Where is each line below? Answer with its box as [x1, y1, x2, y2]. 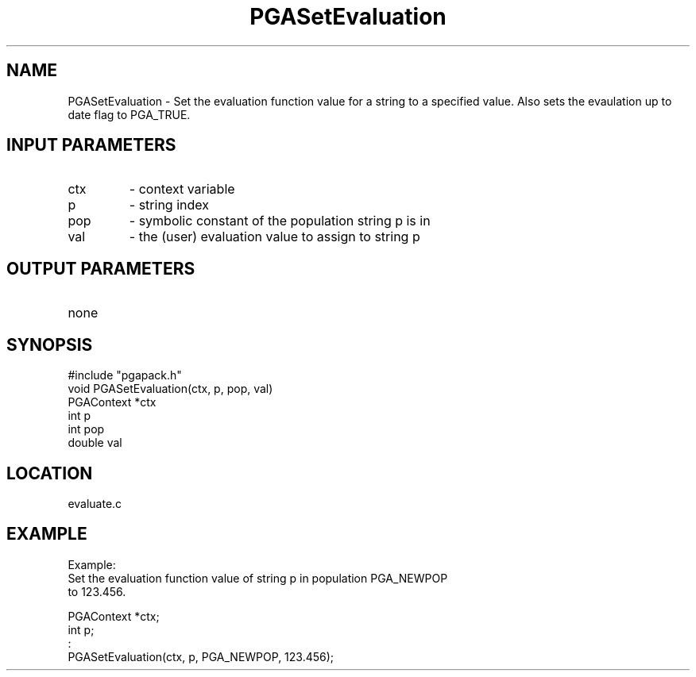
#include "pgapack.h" [68, 368, 182, 383]
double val [68, 436, 122, 450]
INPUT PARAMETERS [6, 135, 176, 156]
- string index [129, 197, 209, 213]
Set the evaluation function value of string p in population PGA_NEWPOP [68, 571, 448, 585]
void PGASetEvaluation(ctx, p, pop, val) [68, 382, 273, 396]
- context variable [129, 181, 235, 198]
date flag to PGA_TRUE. [68, 107, 191, 121]
